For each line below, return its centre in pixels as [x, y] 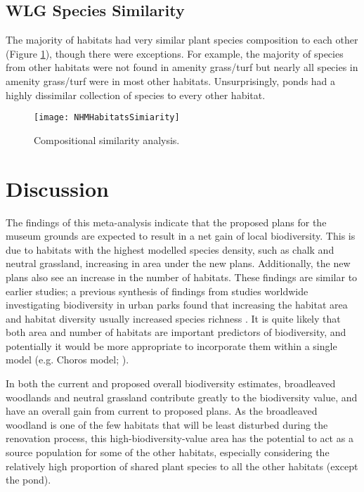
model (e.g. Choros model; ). [67, 360]
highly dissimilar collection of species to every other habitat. [136, 95]
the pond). [28, 480]
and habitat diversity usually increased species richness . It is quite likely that [173, 318]
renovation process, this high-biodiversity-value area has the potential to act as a [180, 438]
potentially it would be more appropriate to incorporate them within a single [171, 345]
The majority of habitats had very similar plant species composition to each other [182, 40]
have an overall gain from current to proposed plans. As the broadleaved [162, 411]
